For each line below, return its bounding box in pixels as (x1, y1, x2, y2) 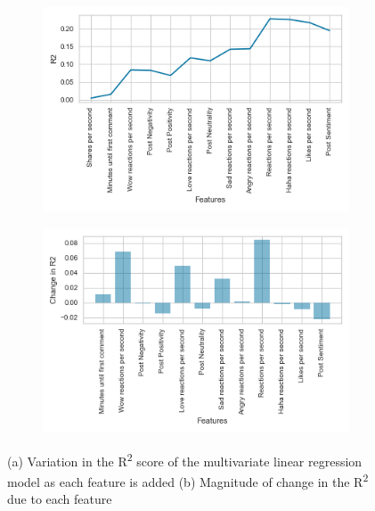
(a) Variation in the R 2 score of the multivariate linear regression (7, 449, 363, 470)
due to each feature (7, 490, 112, 508)
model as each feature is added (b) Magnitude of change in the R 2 (7, 470, 369, 490)
